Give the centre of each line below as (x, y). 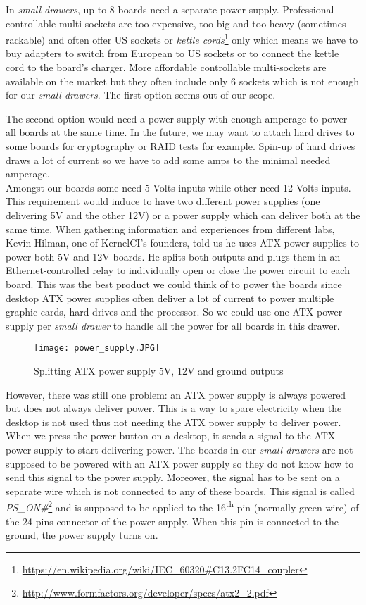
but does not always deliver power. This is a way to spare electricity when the (174, 408)
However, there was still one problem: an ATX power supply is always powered (176, 394)
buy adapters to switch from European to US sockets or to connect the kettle (172, 53)
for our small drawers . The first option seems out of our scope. (141, 95)
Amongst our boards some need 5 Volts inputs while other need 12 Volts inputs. (178, 187)
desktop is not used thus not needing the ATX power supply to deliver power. (173, 422)
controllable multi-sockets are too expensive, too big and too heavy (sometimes (176, 23)
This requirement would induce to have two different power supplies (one (163, 201)
